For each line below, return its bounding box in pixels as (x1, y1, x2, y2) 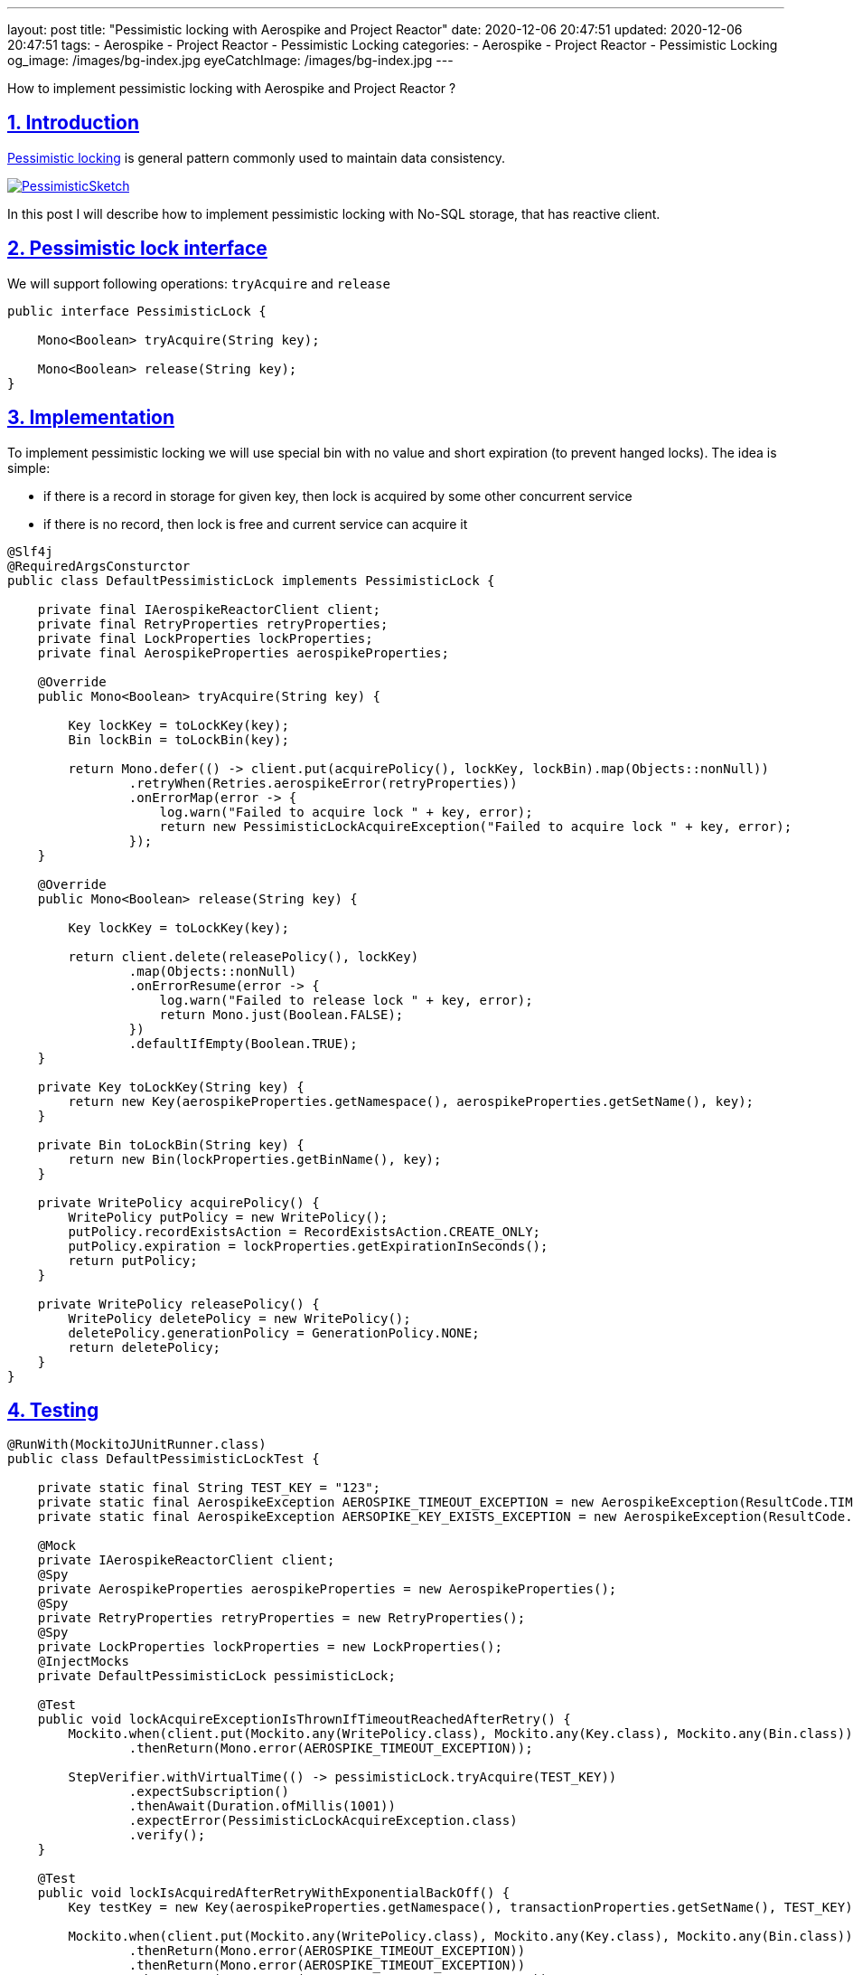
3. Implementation (7, 406, 175, 430)
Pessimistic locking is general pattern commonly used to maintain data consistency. (7, 149, 506, 165)
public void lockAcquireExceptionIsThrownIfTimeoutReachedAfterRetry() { (37, 1712, 571, 1727)
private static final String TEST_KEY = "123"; (37, 1480, 381, 1496)
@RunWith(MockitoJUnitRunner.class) (7, 1437, 267, 1452)
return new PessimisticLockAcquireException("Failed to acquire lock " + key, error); (159, 818, 792, 834)
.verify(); (128, 1828, 206, 1843)
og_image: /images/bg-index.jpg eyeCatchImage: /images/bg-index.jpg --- (7, 52, 454, 68)
